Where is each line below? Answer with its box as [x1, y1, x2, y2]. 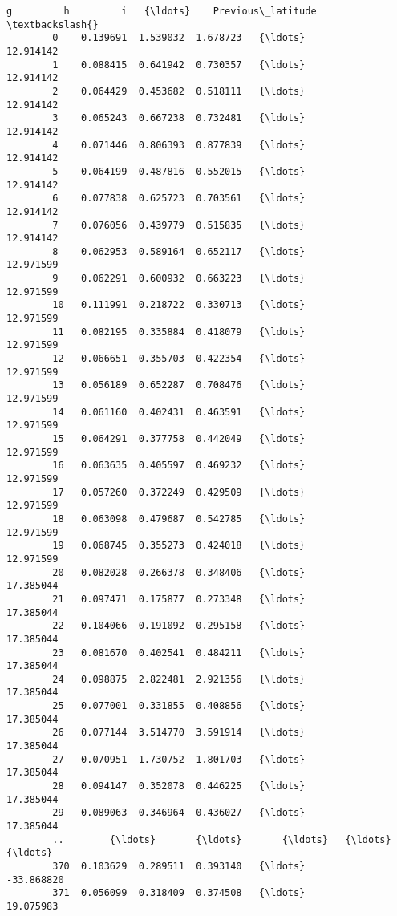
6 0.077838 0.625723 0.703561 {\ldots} [52, 193, 306, 205]
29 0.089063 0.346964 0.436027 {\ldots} [52, 807, 306, 819]
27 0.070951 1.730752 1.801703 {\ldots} [52, 753, 306, 765]
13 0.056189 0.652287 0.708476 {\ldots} [52, 379, 306, 391]
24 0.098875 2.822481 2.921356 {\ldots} [52, 673, 306, 685]
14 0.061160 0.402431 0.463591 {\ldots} [52, 406, 306, 418]
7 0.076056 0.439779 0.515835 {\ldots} [52, 219, 306, 231]
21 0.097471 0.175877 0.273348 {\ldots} [52, 593, 306, 605]
